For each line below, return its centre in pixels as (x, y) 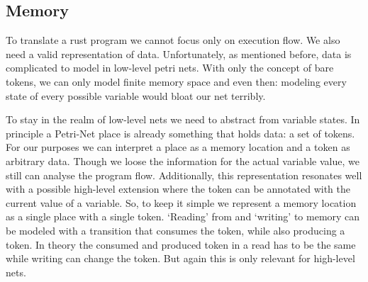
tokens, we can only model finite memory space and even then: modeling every (176, 81)
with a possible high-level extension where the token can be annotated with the (178, 189)
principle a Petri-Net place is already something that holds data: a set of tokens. (180, 133)
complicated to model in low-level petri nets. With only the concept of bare (170, 68)
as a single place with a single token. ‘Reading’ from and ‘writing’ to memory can (183, 216)
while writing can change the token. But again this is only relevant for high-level (180, 258)
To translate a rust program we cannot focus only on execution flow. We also (173, 40)
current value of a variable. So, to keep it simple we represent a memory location (181, 202)
